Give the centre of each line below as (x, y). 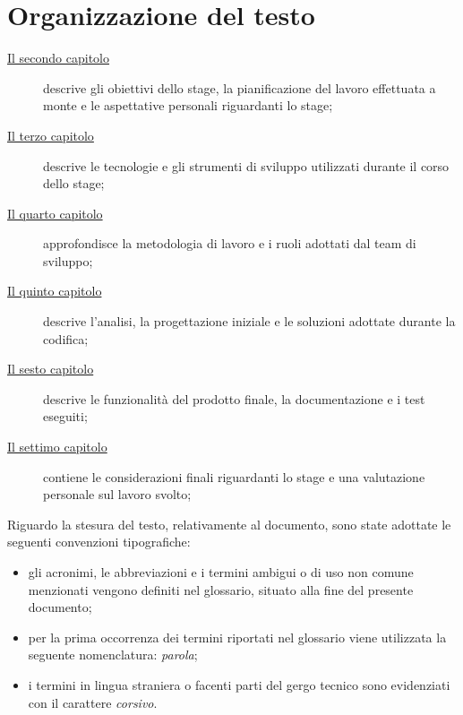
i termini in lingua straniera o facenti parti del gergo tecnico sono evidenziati (239, 684)
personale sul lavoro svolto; (117, 494)
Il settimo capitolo (57, 447)
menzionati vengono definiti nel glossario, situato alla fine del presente (221, 589)
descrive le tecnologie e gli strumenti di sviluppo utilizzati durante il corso (246, 165)
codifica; (66, 338)
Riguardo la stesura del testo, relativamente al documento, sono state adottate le (229, 524)
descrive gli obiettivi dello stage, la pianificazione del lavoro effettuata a (240, 87)
